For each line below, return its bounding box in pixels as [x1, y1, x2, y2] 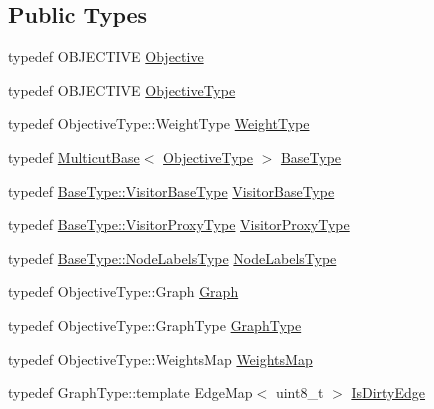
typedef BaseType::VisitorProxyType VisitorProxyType [8, 214, 350, 235]
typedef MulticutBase [8, 146, 140, 167]
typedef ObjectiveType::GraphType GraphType [8, 314, 302, 335]
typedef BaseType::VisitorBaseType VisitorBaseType [8, 180, 335, 201]
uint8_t [275, 382, 324, 403]
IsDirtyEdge [351, 382, 426, 403]
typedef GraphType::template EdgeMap [8, 382, 253, 403]
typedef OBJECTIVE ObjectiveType [8, 79, 236, 100]
